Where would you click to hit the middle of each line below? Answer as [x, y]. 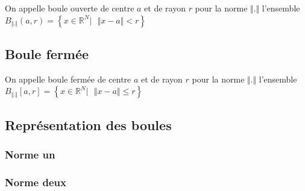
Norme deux [36, 182]
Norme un [30, 155]
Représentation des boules [88, 124]
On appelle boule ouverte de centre [70, 8]
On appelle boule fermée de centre [68, 79]
